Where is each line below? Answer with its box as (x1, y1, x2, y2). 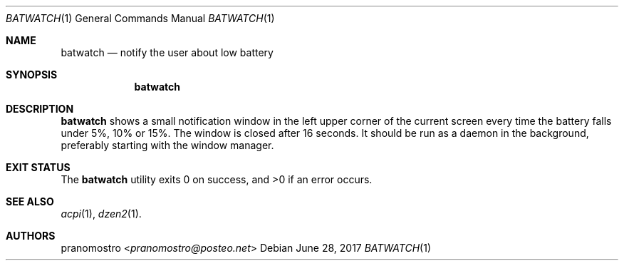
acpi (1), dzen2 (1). (61, 208, 142, 220)
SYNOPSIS (6, 68, 58, 81)
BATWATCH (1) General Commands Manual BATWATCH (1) (6, 12, 275, 24)
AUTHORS (6, 230, 56, 242)
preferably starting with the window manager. (61, 139, 274, 151)
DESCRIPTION (6, 103, 74, 115)
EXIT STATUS (6, 161, 71, 173)
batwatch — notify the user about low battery (61, 46, 274, 58)
